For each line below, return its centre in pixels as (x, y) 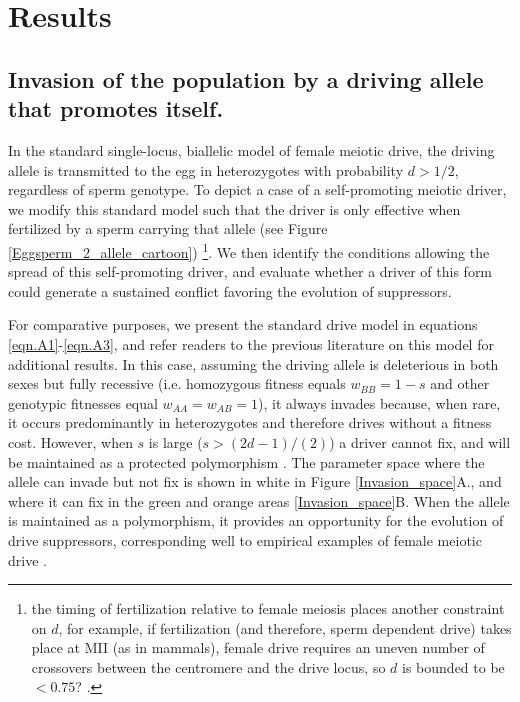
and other (460, 383)
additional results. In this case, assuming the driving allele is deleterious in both (253, 363)
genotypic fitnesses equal (83, 402)
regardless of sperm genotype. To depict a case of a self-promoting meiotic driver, (257, 189)
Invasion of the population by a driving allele (246, 78)
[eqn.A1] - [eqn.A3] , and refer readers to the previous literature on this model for (251, 343)
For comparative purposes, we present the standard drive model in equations (243, 324)
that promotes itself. (116, 108)
